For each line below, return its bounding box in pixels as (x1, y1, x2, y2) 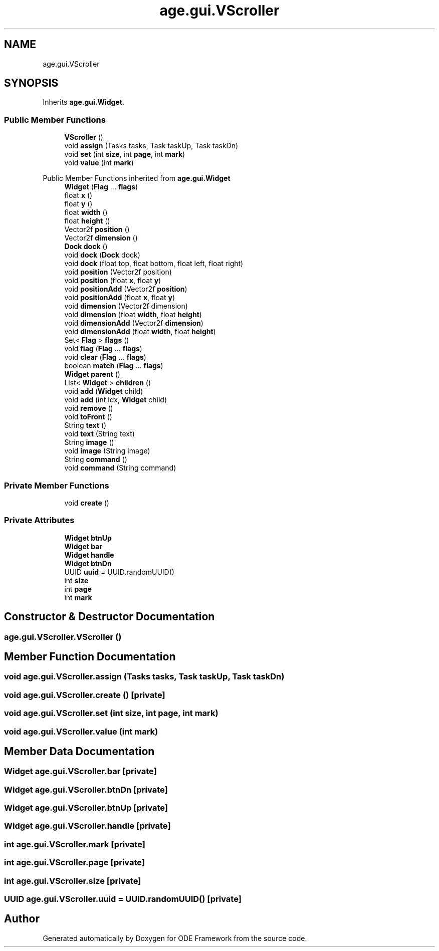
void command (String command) (64, 463, 176, 472)
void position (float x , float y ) (64, 276, 161, 285)
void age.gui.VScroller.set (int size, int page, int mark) (4, 708, 218, 719)
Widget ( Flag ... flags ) (64, 182, 138, 191)
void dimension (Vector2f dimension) (64, 302, 188, 311)
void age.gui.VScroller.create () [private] (4, 689, 165, 700)
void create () (64, 498, 109, 507)
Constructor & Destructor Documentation (4, 610, 215, 623)
